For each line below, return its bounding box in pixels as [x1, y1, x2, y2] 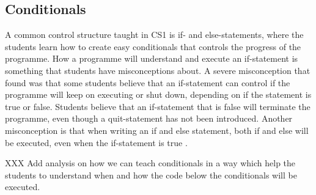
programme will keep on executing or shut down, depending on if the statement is [5, 88, 312, 101]
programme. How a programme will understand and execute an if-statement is [5, 52, 298, 65]
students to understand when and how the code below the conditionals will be [5, 168, 297, 181]
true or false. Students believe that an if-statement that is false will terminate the [5, 100, 310, 112]
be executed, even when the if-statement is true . [5, 136, 188, 149]
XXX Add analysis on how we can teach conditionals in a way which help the [5, 156, 296, 169]
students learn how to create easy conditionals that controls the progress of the [5, 40, 301, 53]
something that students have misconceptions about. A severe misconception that [5, 64, 310, 76]
